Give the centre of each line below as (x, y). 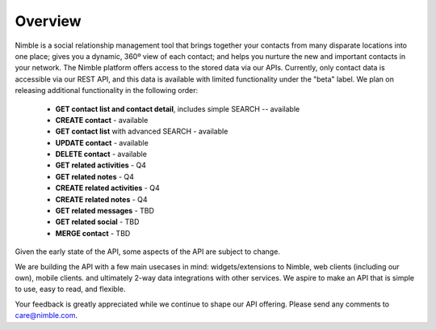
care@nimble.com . (46, 315)
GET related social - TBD (97, 222)
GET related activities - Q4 (101, 165)
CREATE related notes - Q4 (102, 199)
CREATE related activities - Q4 (108, 188)
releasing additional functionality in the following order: (106, 91)
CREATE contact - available (102, 120)
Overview (48, 21)
